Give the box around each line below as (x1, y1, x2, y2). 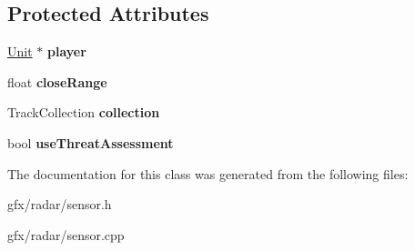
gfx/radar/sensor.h (7, 195, 112, 214)
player (46, 42, 86, 61)
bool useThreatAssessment (7, 133, 174, 152)
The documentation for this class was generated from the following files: (7, 164, 409, 183)
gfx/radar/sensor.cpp (7, 225, 125, 244)
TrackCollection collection (7, 103, 160, 122)
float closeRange (7, 72, 107, 91)
